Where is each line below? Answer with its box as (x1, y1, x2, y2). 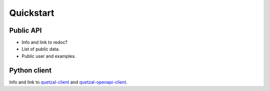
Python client (9, 66, 52, 74)
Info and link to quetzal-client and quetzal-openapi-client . (9, 79, 128, 85)
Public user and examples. (21, 53, 76, 59)
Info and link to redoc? (21, 40, 68, 45)
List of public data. (21, 46, 60, 52)
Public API (9, 26, 42, 35)
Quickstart (9, 7, 55, 18)
